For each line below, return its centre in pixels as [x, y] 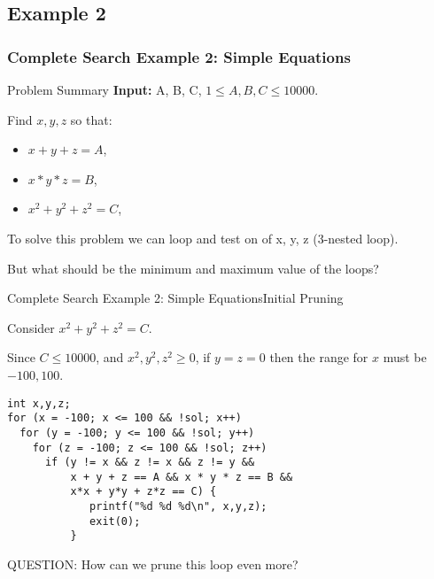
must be [405, 357]
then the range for [319, 357]
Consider [31, 327]
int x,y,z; [39, 403]
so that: [91, 119]
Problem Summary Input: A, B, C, [105, 89]
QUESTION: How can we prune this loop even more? [153, 564]
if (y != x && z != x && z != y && [150, 463]
